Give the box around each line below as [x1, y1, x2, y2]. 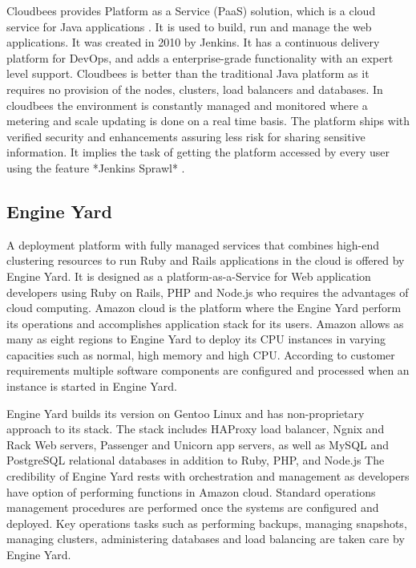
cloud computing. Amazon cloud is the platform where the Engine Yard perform [6, 299, 402, 316]
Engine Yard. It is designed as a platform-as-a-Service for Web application [6, 267, 371, 284]
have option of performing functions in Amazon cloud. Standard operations [6, 483, 376, 500]
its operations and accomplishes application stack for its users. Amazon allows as [6, 314, 404, 331]
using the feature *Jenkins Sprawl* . [6, 159, 185, 176]
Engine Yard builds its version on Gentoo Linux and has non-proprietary [6, 404, 365, 421]
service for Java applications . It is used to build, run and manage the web [6, 18, 372, 34]
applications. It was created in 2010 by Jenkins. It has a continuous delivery [6, 34, 380, 51]
